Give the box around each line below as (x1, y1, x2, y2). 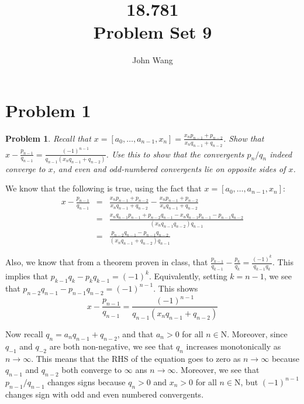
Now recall (5, 327, 43, 340)
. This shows (153, 282, 198, 294)
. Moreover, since (227, 327, 288, 340)
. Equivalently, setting (149, 269, 227, 282)
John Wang (132, 54, 173, 66)
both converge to (61, 364, 122, 376)
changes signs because (47, 375, 126, 388)
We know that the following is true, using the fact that (5, 182, 202, 194)
